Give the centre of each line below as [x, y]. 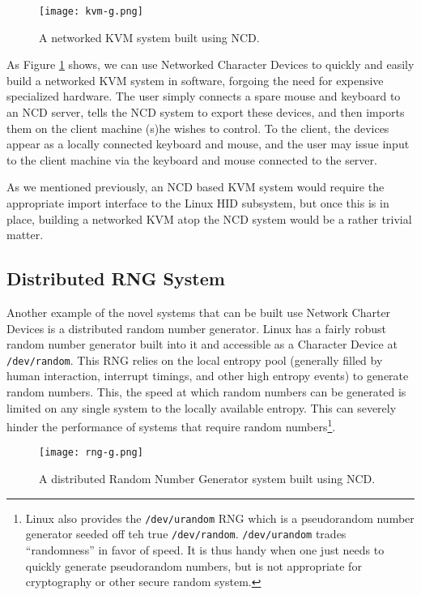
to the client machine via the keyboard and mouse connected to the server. [192, 159]
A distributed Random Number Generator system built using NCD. [207, 479]
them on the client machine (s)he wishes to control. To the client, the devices [198, 128]
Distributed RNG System [116, 278]
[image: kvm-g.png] [91, 11]
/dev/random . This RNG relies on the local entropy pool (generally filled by [195, 360]
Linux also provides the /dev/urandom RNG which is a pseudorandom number [220, 518]
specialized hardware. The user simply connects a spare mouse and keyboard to [204, 96]
